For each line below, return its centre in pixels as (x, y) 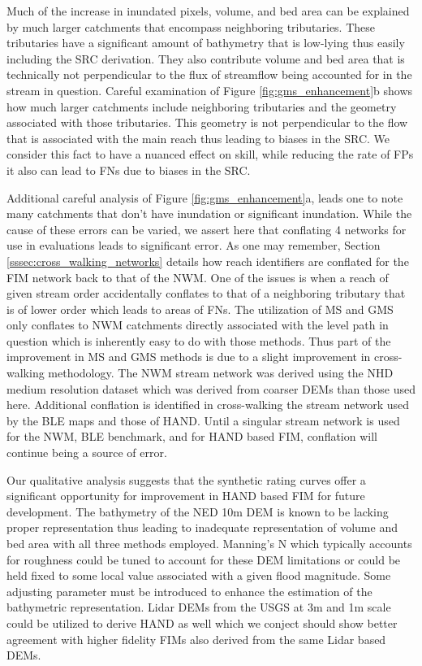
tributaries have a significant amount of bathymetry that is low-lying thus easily (206, 43)
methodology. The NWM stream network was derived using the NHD (221, 373)
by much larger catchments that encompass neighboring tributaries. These (191, 26)
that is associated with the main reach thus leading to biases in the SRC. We (198, 138)
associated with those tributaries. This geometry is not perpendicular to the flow (207, 122)
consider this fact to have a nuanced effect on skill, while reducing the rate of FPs (210, 154)
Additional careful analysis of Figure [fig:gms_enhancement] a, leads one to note (205, 197)
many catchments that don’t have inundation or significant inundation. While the (209, 213)
